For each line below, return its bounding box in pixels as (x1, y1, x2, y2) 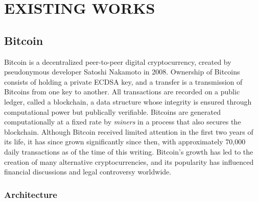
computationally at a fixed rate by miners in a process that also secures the (4, 116, 241, 127)
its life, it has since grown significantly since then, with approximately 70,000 (4, 136, 246, 147)
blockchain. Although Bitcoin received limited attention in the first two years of (4, 126, 253, 137)
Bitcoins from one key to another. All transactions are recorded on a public (4, 86, 240, 97)
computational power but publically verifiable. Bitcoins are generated (4, 106, 221, 117)
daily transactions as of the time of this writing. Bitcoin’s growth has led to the (4, 146, 253, 157)
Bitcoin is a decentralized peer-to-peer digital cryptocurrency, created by (4, 56, 231, 67)
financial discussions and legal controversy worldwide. (4, 166, 172, 177)
